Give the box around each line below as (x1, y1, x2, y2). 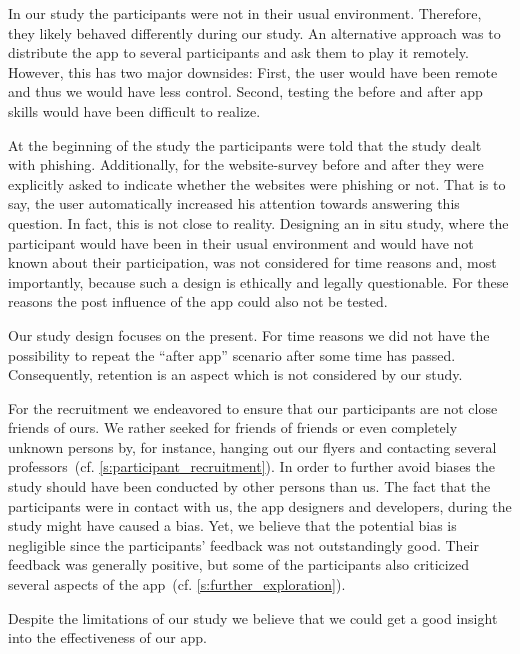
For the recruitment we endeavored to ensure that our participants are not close (8, 397, 498, 418)
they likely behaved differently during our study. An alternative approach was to (8, 22, 501, 43)
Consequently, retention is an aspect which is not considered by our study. (8, 364, 463, 385)
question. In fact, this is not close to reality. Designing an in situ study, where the (8, 212, 509, 233)
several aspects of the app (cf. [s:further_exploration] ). (8, 574, 346, 595)
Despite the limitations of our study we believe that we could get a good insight (8, 607, 498, 628)
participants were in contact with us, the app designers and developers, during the (8, 495, 512, 516)
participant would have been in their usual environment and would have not (8, 232, 474, 253)
